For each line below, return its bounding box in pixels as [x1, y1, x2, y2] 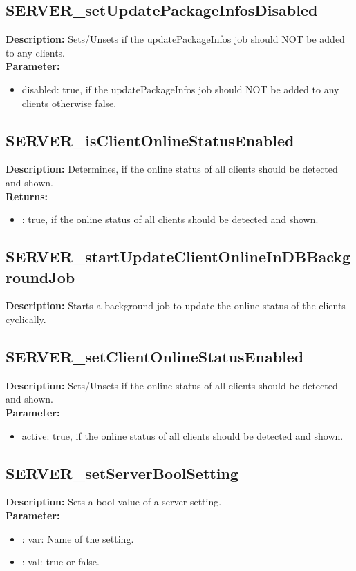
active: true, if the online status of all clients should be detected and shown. [21, 428, 344, 443]
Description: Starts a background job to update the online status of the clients [6, 298, 346, 313]
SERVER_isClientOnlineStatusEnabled [6, 129, 294, 151]
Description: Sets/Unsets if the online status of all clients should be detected [6, 378, 338, 392]
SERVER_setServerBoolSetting [6, 462, 238, 483]
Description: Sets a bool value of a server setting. [6, 494, 222, 509]
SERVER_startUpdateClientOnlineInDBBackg [6, 246, 351, 267]
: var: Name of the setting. [21, 531, 134, 545]
